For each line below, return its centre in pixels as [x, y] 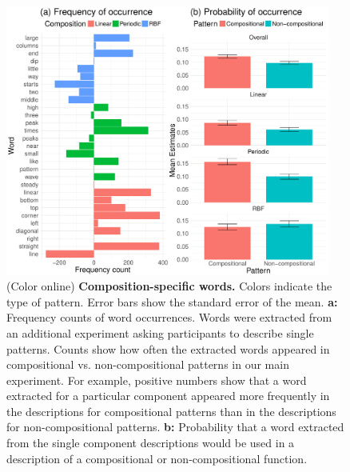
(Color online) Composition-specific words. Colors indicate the [169, 286]
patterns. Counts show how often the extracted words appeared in [168, 348]
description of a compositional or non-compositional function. [157, 458]
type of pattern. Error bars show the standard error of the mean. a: [172, 301]
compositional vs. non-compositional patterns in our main [148, 364]
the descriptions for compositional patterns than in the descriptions [171, 411]
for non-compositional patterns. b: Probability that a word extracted [175, 427]
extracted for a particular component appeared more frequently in [168, 396]
